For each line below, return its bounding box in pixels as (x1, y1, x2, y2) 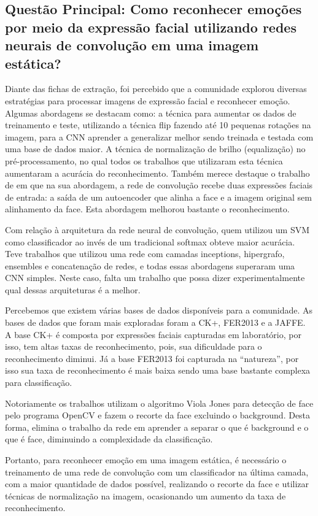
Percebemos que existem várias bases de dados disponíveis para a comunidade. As (5, 304, 313, 317)
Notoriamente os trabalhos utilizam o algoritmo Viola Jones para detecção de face (5, 396, 314, 409)
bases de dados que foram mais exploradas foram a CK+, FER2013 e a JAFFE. (5, 316, 306, 329)
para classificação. (5, 376, 72, 389)
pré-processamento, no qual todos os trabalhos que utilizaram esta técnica (5, 154, 283, 167)
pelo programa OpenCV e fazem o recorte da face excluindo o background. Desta (5, 409, 311, 422)
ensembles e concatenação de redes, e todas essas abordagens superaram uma (5, 259, 295, 272)
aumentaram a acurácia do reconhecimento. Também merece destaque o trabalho (5, 166, 310, 179)
